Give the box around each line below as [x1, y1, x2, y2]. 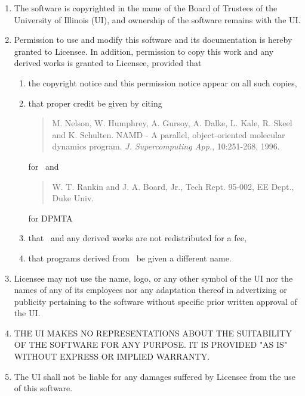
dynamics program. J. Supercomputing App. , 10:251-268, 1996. [52, 140, 280, 152]
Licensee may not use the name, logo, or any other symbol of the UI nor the [14, 272, 293, 284]
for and [28, 160, 59, 172]
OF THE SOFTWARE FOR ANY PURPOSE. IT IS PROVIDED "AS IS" [14, 338, 288, 351]
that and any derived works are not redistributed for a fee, [28, 232, 247, 244]
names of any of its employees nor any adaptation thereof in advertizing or [14, 283, 287, 296]
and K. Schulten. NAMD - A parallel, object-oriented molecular [52, 128, 285, 141]
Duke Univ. [52, 192, 94, 204]
